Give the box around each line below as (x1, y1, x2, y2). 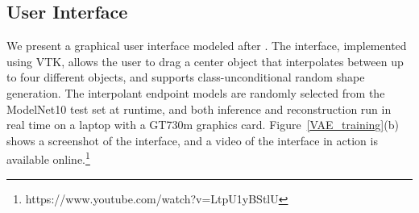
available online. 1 (6, 148, 90, 168)
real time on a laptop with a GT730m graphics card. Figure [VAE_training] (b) (6, 116, 399, 133)
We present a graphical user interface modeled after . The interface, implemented (6, 37, 407, 54)
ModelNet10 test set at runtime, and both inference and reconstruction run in (6, 100, 392, 117)
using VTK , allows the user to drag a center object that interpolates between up (6, 52, 404, 69)
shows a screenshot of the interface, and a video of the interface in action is (6, 132, 378, 148)
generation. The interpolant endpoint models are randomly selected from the (6, 84, 385, 101)
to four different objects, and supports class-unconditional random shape (6, 69, 365, 86)
